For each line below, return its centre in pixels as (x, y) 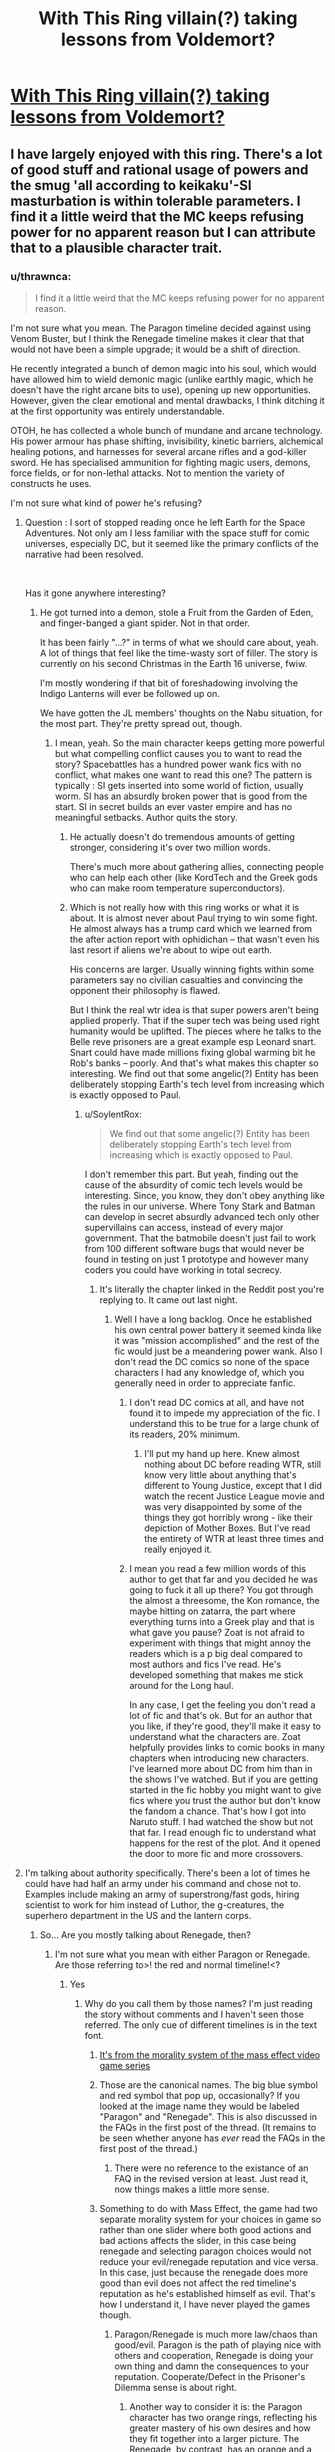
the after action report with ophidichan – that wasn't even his (194, 939)
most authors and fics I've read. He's (205, 1664)
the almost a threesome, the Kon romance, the (224, 1600)
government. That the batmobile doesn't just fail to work (200, 1238)
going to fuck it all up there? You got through (221, 1589)
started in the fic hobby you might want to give (225, 1789)
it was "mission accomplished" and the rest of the (217, 1340)
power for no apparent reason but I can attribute (163, 232)
